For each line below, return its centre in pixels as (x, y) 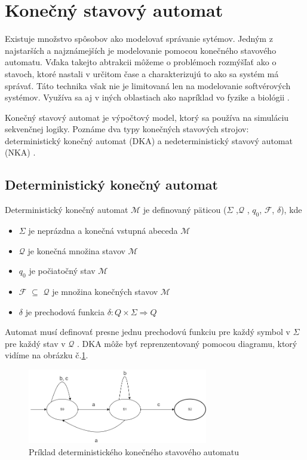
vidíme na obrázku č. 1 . (47, 355)
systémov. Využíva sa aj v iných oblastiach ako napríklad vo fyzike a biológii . (147, 97)
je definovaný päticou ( (185, 210)
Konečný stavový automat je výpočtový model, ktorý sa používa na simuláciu (147, 117)
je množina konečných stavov (105, 292)
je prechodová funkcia (65, 311)
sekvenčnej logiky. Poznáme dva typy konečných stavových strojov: (127, 129)
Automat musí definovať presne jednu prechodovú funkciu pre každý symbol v (148, 332)
